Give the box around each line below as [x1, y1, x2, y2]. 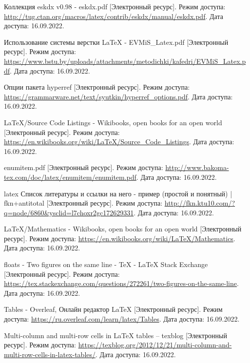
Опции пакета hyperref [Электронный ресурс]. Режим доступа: [4, 82, 190, 92]
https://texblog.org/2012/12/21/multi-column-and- [78, 340, 232, 350]
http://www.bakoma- [165, 162, 229, 172]
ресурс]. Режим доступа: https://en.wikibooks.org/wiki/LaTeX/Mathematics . [4, 233, 235, 243]
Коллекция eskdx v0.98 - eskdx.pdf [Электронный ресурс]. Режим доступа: [4, 1, 226, 11]
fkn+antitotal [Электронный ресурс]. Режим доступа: [4, 198, 163, 208]
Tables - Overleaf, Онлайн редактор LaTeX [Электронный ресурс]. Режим [4, 304, 223, 314]
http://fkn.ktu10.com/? [164, 198, 235, 208]
